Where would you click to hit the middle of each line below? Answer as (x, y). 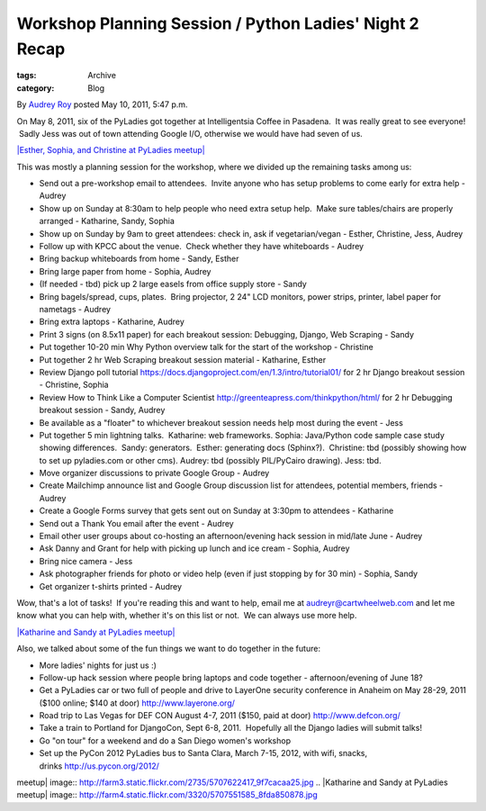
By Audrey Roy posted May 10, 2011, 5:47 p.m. (102, 104)
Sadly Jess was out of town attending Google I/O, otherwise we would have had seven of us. (191, 133)
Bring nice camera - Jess (86, 561)
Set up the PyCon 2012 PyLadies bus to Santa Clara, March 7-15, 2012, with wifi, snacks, (203, 753)
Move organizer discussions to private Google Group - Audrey (154, 473)
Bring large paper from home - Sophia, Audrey (125, 271)
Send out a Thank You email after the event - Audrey (136, 523)
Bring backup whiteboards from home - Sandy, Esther (139, 259)
